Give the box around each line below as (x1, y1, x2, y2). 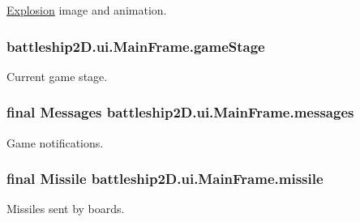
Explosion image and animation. (6, 2, 167, 18)
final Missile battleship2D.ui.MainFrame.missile (6, 169, 324, 189)
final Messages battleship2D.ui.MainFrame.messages (6, 102, 354, 122)
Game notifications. (6, 134, 104, 151)
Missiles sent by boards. (6, 200, 125, 217)
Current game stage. (6, 67, 108, 84)
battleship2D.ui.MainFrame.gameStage (6, 36, 265, 56)
